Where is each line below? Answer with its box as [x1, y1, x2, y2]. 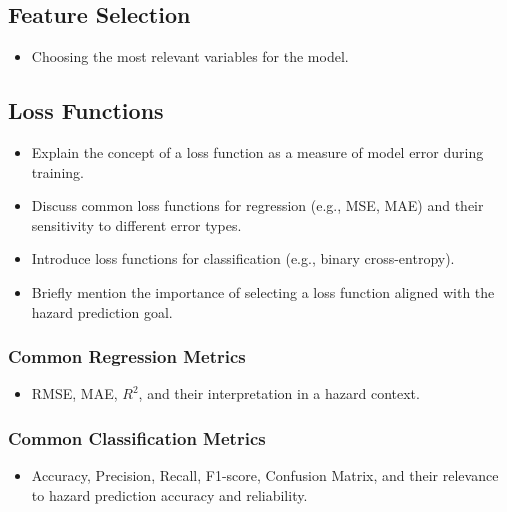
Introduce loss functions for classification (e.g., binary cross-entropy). [31, 248, 455, 269]
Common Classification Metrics [8, 425, 266, 450]
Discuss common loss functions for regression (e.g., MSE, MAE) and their [31, 195, 484, 216]
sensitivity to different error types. [31, 214, 242, 235]
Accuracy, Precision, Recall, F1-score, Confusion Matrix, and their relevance [31, 465, 499, 486]
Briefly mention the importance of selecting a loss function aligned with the [31, 281, 495, 302]
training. [31, 161, 84, 182]
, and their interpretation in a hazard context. [138, 383, 420, 404]
